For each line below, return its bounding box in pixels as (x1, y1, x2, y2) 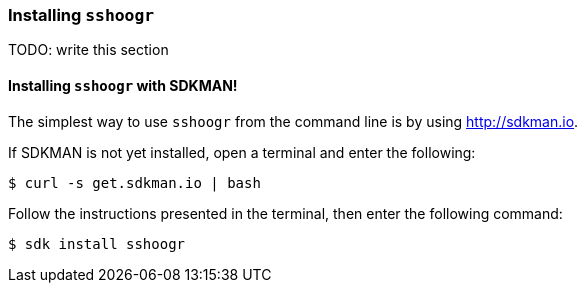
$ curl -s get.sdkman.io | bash (8, 174, 261, 191)
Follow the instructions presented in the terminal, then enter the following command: (8, 204, 563, 222)
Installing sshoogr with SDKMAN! (8, 76, 238, 94)
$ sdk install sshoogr (8, 235, 186, 252)
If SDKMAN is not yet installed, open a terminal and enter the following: (8, 143, 476, 161)
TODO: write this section (8, 41, 169, 59)
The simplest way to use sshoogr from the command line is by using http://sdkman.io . (8, 112, 579, 130)
